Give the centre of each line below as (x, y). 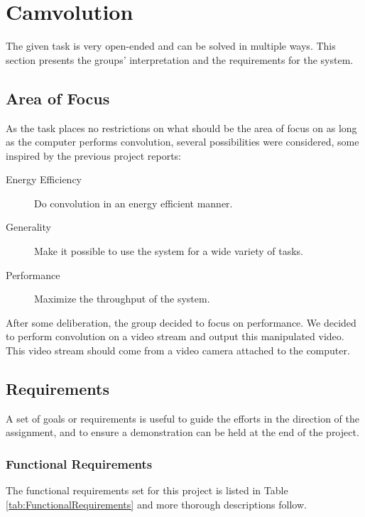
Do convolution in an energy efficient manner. (134, 203)
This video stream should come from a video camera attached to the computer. (178, 350)
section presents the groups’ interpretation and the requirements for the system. (180, 59)
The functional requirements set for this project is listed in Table (147, 490)
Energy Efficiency (44, 179)
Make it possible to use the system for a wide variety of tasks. (169, 251)
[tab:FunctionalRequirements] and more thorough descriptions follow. (156, 504)
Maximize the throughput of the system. (122, 299)
